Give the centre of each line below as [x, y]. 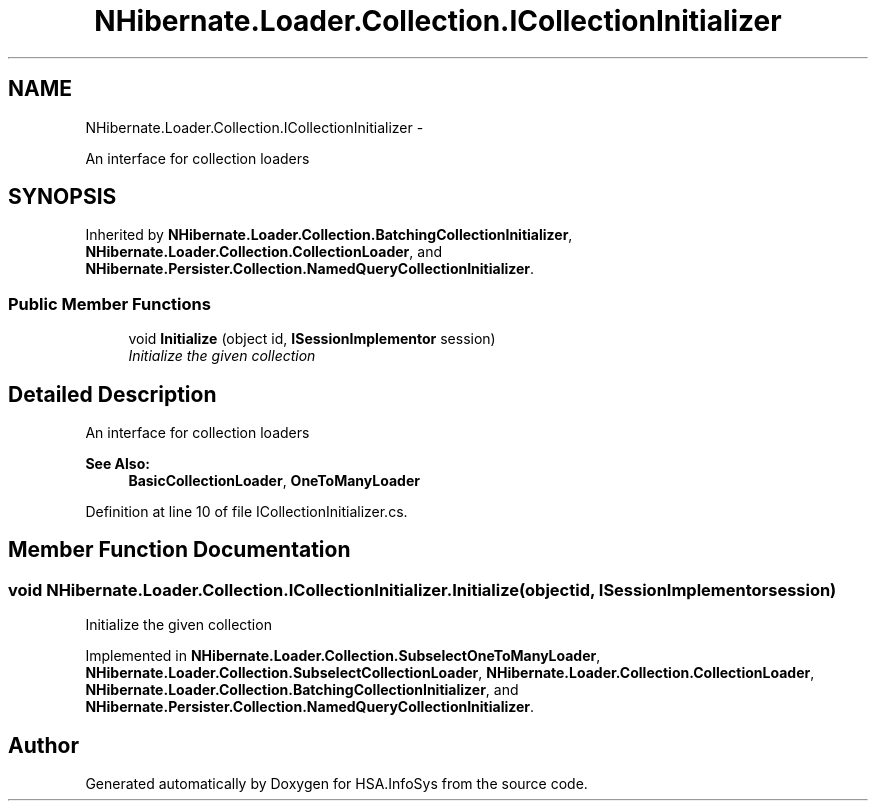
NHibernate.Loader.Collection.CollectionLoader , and [263, 252]
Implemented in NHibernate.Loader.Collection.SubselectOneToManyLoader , [343, 656]
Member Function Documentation [179, 550]
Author [43, 745]
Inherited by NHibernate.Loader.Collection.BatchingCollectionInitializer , [329, 235]
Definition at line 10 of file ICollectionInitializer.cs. [246, 512]
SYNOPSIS [62, 197]
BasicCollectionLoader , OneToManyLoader [274, 481]
